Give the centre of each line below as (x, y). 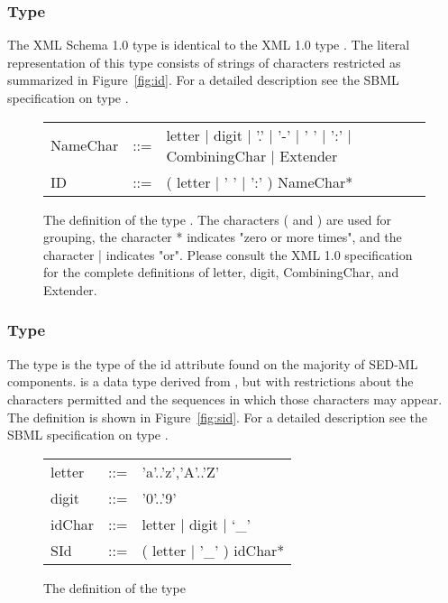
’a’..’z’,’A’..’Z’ (181, 471)
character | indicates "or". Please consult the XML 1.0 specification (228, 254)
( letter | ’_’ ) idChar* (213, 550)
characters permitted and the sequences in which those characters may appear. (225, 399)
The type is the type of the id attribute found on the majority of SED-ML (213, 363)
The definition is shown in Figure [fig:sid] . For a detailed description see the (218, 417)
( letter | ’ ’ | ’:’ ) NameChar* (260, 181)
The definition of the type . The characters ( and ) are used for (218, 219)
